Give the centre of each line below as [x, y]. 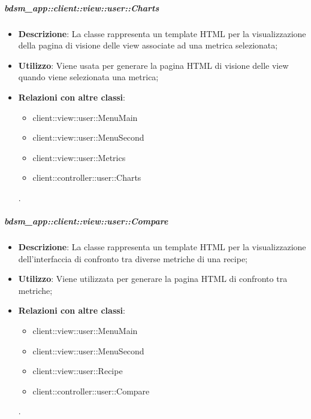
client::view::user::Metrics [79, 157]
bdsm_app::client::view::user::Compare [86, 221]
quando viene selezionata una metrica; [88, 77]
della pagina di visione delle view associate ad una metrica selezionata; [148, 45]
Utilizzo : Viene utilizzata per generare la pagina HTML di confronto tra [153, 279]
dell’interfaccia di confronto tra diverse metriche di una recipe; [133, 258]
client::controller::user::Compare [91, 391]
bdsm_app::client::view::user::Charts [82, 7]
